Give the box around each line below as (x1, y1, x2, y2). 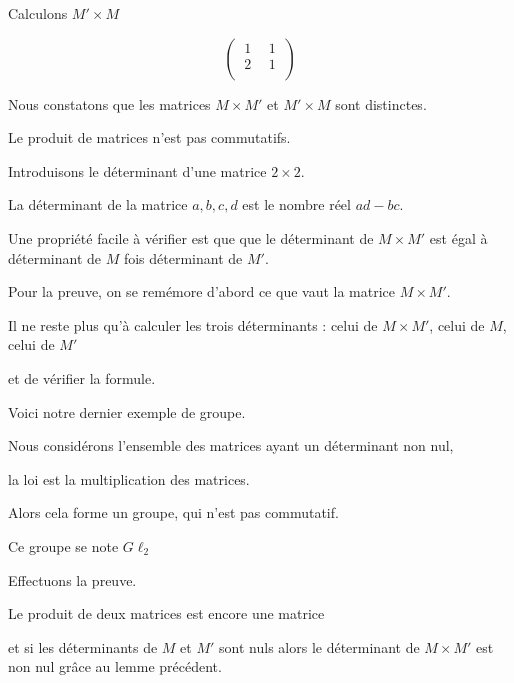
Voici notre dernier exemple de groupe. (8, 401, 246, 422)
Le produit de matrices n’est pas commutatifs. (8, 127, 291, 148)
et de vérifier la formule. (8, 367, 156, 388)
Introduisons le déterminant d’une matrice (8, 160, 267, 181)
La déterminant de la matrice (8, 194, 188, 215)
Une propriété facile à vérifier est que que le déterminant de (8, 227, 374, 248)
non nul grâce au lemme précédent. (8, 656, 222, 677)
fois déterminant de (123, 247, 243, 268)
